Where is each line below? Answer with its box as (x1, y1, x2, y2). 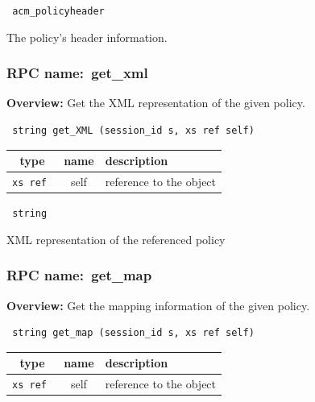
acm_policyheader (12, 6, 105, 17)
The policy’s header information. (6, 28, 168, 45)
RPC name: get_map (6, 265, 152, 285)
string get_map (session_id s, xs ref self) (12, 327, 255, 339)
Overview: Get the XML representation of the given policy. (6, 94, 305, 111)
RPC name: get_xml (6, 63, 148, 83)
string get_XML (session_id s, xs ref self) (12, 125, 255, 137)
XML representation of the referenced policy (6, 230, 226, 247)
